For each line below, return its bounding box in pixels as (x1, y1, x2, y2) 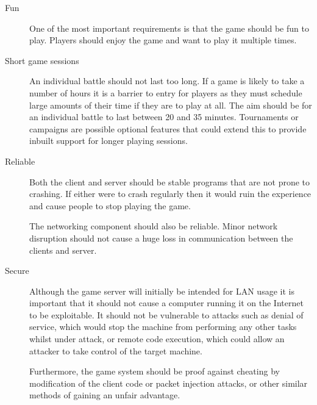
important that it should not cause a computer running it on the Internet (29, 296, 304, 309)
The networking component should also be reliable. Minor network (29, 220, 278, 232)
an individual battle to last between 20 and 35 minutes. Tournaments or (29, 110, 299, 123)
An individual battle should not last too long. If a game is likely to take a (29, 74, 305, 87)
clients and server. (29, 243, 97, 256)
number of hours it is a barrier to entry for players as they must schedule (29, 86, 302, 99)
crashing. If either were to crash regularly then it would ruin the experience (29, 187, 312, 200)
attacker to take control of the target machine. (29, 344, 202, 357)
